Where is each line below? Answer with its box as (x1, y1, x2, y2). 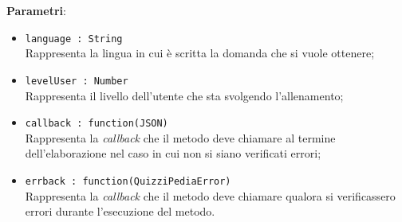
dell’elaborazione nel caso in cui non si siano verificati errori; (25, 145, 321, 162)
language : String (25, 33, 123, 45)
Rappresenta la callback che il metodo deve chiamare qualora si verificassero (25, 187, 396, 204)
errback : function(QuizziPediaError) (25, 175, 231, 187)
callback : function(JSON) (25, 118, 168, 130)
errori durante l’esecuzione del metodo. (25, 203, 215, 220)
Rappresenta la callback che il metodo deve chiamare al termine (25, 129, 336, 146)
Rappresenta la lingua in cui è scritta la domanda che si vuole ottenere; (25, 45, 375, 61)
